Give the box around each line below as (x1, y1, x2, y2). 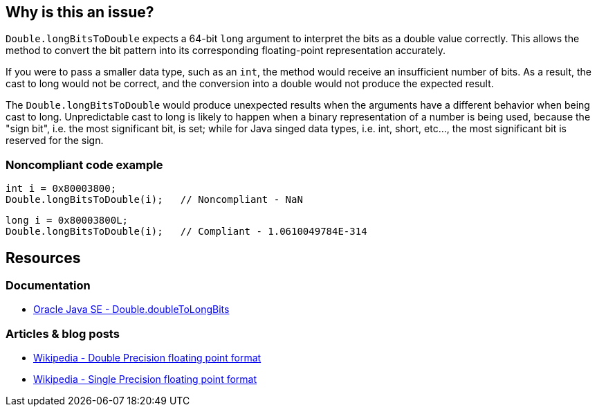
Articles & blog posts (6, 326, 120, 341)
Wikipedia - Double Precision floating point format (33, 352, 261, 364)
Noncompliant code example (6, 157, 163, 172)
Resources (6, 249, 81, 267)
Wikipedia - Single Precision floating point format (33, 373, 257, 386)
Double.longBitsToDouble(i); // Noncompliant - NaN (6, 194, 303, 206)
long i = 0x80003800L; (6, 215, 129, 226)
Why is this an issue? (6, 3, 154, 21)
